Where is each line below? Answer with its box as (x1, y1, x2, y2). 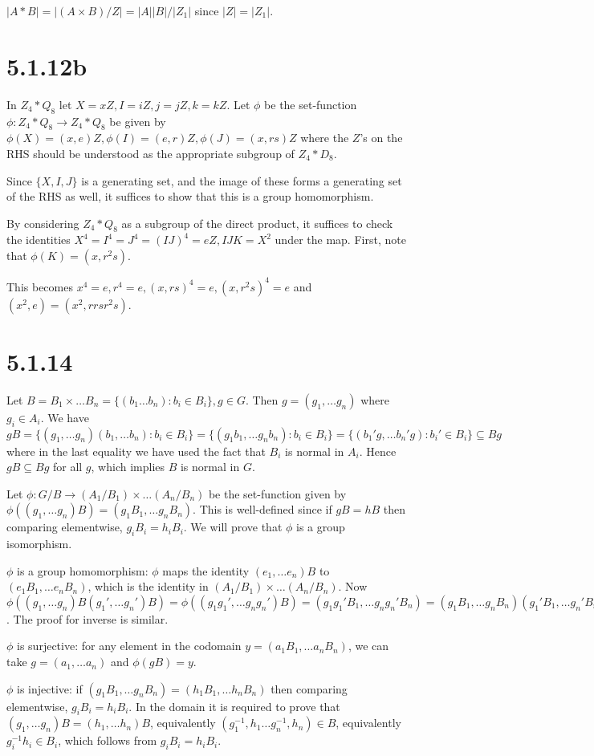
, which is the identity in (87, 578, 209, 595)
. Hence (359, 442, 397, 459)
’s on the (360, 129, 403, 146)
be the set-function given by (208, 485, 347, 502)
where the (300, 129, 349, 146)
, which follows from (58, 732, 157, 749)
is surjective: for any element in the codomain (17, 637, 242, 654)
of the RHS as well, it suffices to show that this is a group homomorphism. (6, 188, 374, 205)
